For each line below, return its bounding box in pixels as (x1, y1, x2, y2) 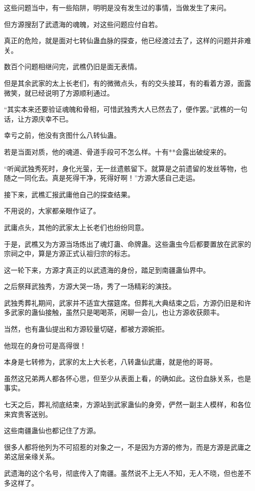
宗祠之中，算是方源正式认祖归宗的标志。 (4, 248, 134, 258)
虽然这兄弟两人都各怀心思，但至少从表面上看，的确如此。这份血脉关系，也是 (4, 373, 251, 383)
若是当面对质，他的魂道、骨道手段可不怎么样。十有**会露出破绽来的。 (4, 146, 230, 156)
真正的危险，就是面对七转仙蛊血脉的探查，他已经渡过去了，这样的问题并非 (4, 35, 244, 46)
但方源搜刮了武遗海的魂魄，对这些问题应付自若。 (4, 19, 162, 29)
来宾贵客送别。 (4, 409, 52, 419)
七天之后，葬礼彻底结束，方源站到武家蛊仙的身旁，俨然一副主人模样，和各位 (4, 399, 251, 410)
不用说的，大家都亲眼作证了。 (4, 206, 100, 216)
